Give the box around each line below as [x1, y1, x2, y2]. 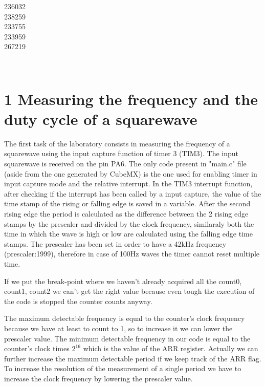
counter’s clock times [4, 343, 70, 354]
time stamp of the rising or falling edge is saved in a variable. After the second [4, 198, 251, 209]
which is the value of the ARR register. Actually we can [83, 343, 258, 354]
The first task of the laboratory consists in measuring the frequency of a [4, 138, 230, 148]
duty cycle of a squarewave [4, 108, 197, 129]
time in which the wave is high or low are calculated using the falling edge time [4, 228, 253, 239]
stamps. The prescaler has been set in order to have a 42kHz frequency [4, 238, 227, 249]
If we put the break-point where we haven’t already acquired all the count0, [4, 275, 242, 286]
